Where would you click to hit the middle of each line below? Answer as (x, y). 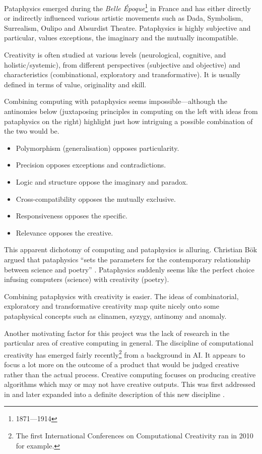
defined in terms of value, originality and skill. (75, 84)
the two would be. (32, 131)
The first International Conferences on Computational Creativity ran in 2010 (135, 435)
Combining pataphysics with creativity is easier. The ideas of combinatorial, (121, 296)
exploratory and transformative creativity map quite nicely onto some (112, 306)
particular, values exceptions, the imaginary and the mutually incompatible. (121, 38)
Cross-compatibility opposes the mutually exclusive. (96, 198)
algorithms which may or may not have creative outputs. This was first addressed (130, 384)
